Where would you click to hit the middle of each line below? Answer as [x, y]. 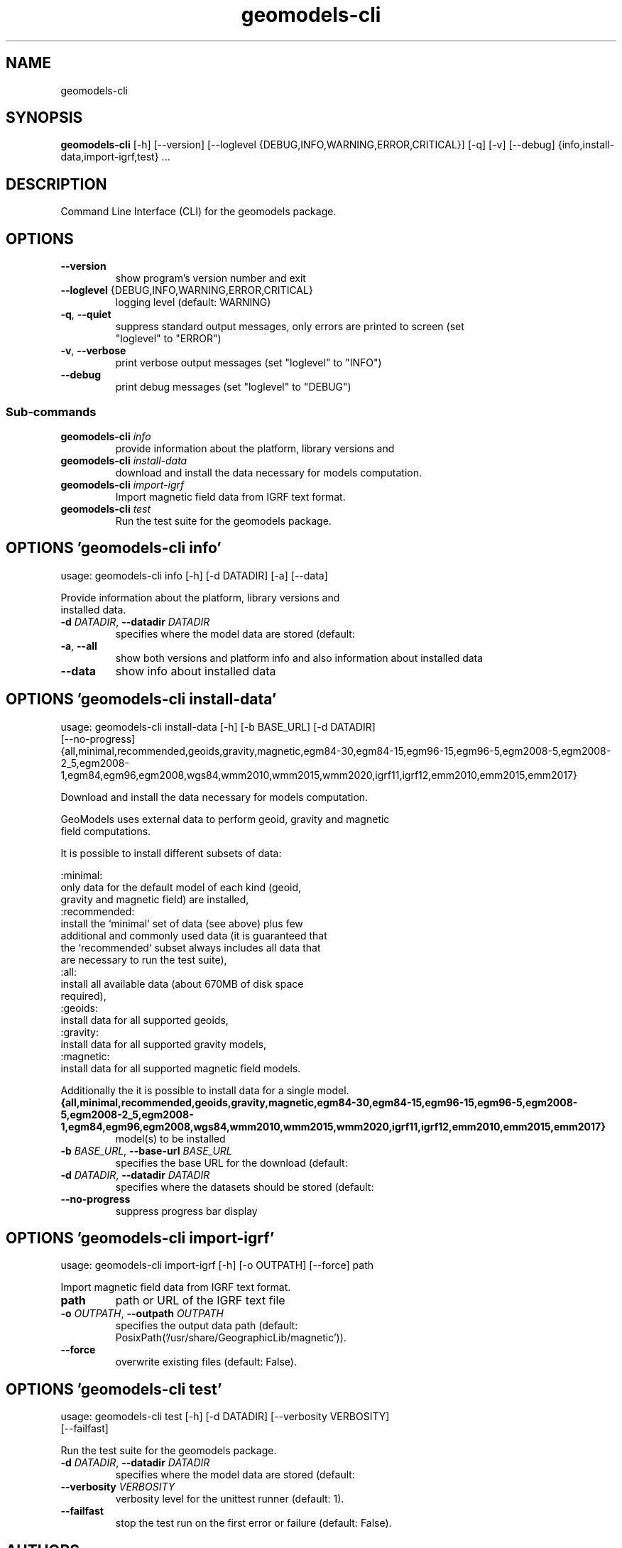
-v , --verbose [93, 351]
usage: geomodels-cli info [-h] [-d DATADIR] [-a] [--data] [194, 575]
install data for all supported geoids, [144, 1020]
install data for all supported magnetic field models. [181, 1068]
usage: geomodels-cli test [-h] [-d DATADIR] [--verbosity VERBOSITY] [225, 1417]
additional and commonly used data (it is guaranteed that [194, 935]
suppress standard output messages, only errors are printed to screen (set [290, 327]
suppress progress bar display [186, 1211]
